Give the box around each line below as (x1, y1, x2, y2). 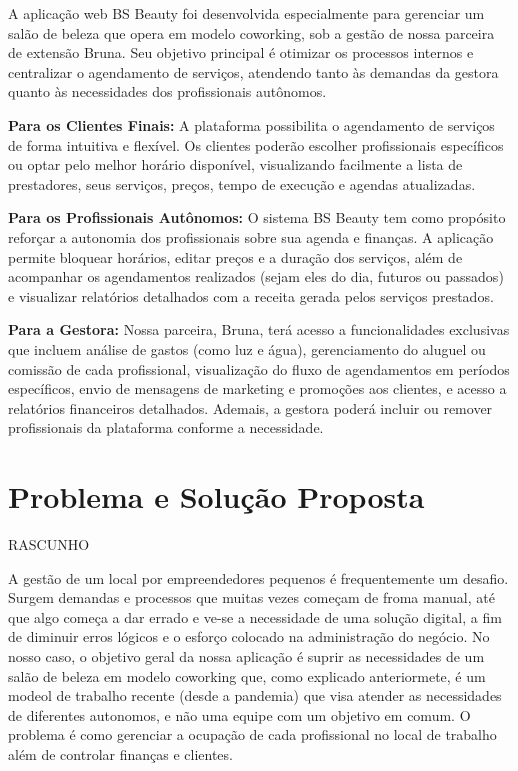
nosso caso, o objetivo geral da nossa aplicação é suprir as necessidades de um (8, 645, 485, 666)
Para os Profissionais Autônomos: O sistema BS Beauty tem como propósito (8, 207, 506, 228)
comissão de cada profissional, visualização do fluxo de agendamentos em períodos (8, 358, 510, 379)
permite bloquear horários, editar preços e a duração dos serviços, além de (8, 246, 463, 267)
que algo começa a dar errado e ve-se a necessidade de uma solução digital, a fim (8, 606, 502, 627)
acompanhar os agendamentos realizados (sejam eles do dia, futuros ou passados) (8, 266, 504, 287)
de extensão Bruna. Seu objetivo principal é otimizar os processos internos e (8, 42, 474, 63)
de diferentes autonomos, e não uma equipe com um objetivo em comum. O (8, 704, 471, 725)
